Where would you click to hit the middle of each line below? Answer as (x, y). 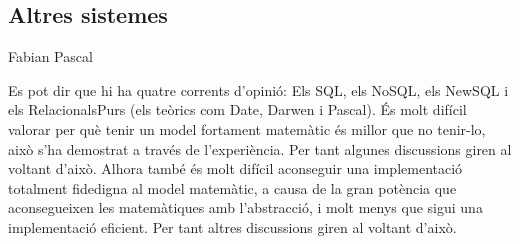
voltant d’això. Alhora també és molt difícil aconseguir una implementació (235, 168)
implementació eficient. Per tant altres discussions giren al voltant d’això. (232, 226)
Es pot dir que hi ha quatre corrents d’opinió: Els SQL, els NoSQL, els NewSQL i (258, 89)
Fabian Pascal (50, 56)
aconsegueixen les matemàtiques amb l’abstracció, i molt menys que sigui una (245, 207)
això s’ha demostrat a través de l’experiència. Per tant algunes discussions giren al (260, 148)
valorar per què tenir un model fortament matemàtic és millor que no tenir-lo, (247, 128)
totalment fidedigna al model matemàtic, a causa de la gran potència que (232, 187)
